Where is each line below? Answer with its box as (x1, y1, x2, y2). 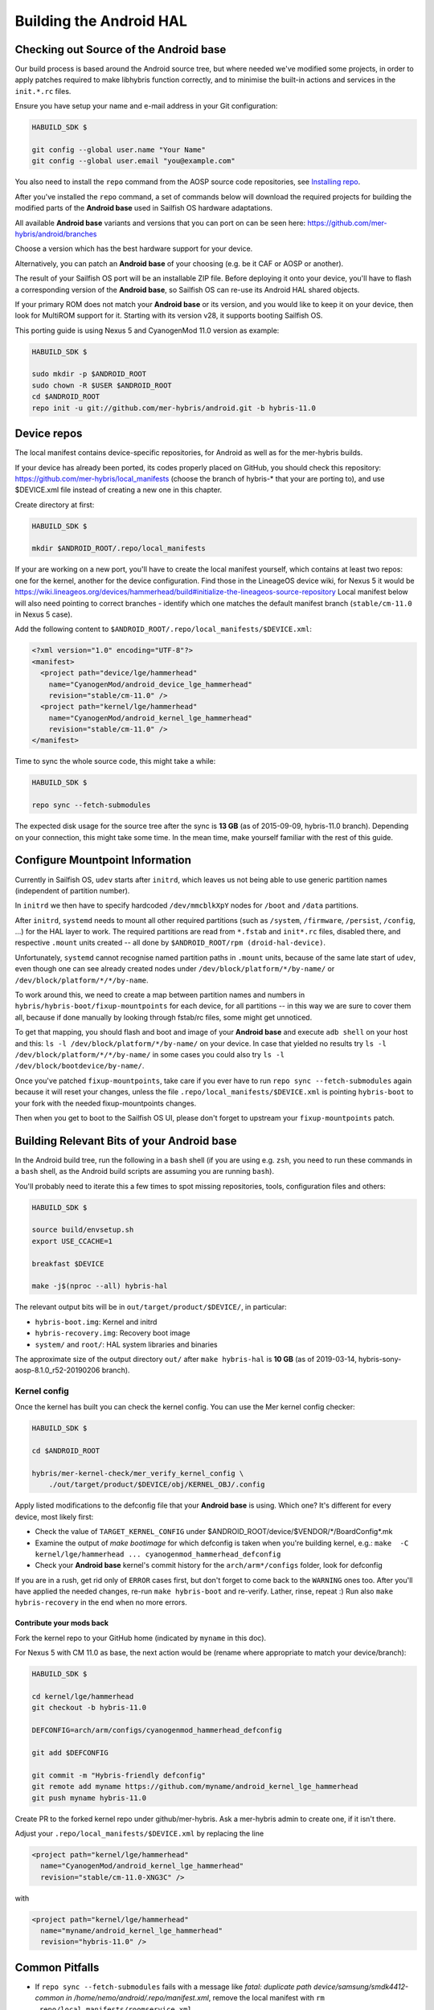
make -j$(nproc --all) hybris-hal (31, 1282, 168, 1290)
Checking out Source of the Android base (14, 43, 227, 56)
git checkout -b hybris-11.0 (31, 1703, 147, 1713)
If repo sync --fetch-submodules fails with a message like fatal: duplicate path (35, 1982, 313, 1992)
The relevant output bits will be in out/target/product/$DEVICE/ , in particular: (14, 1302, 287, 1312)
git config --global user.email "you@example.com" (31, 157, 236, 166)
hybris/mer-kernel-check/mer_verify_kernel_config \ (31, 1468, 244, 1478)
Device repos (14, 427, 83, 441)
